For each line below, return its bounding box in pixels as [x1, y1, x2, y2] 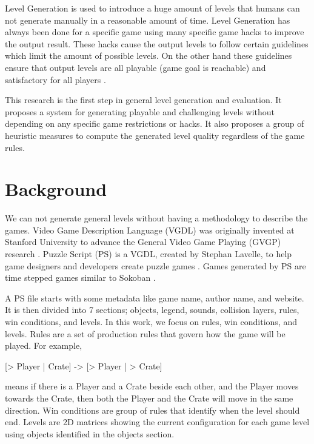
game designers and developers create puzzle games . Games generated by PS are [5, 259, 306, 272]
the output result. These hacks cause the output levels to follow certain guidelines [5, 37, 309, 50]
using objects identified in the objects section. [5, 427, 175, 440]
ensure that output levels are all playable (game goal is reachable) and [5, 61, 266, 73]
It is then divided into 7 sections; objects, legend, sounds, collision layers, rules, [5, 303, 299, 316]
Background [5, 177, 107, 201]
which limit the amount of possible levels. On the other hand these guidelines [5, 49, 292, 62]
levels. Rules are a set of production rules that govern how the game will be [5, 327, 286, 340]
